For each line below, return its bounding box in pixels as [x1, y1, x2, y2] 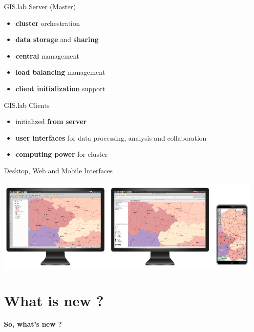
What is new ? [4, 290, 104, 310]
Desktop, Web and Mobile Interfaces [4, 165, 113, 175]
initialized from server [15, 116, 87, 126]
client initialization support [15, 83, 106, 93]
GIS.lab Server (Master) [4, 1, 76, 11]
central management [15, 50, 80, 61]
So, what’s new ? [4, 318, 62, 329]
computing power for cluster [15, 149, 108, 159]
